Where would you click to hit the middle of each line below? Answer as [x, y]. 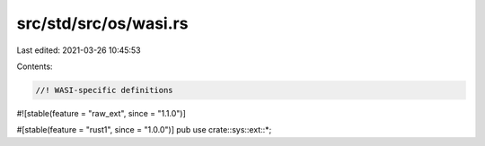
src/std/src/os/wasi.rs [102, 23]
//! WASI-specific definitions [105, 90]
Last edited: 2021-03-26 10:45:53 [79, 50]
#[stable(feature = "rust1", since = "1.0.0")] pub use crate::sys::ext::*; [144, 130]
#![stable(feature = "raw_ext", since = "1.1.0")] [101, 113]
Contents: [35, 66]
